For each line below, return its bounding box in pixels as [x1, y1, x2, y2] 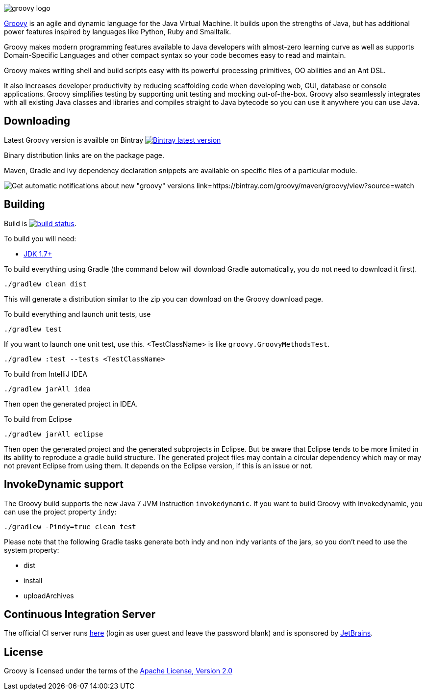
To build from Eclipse [4, 414, 72, 423]
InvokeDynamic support [4, 478, 124, 491]
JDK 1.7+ [24, 249, 52, 258]
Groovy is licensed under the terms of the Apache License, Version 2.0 [4, 667, 232, 675]
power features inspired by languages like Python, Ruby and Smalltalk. [4, 27, 231, 36]
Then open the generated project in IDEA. [4, 399, 138, 408]
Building [4, 198, 45, 211]
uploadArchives [24, 591, 74, 600]
